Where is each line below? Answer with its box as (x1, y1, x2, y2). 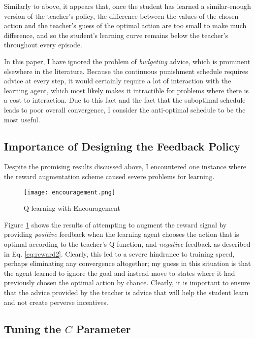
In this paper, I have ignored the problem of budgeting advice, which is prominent (4, 56, 251, 66)
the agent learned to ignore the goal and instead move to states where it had (4, 267, 235, 278)
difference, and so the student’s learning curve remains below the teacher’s (4, 30, 228, 40)
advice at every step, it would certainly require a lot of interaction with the (4, 75, 231, 86)
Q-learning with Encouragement (24, 203, 120, 213)
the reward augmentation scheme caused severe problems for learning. (4, 171, 215, 181)
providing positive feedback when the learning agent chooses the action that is (4, 229, 239, 239)
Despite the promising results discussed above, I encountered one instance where (4, 161, 247, 172)
